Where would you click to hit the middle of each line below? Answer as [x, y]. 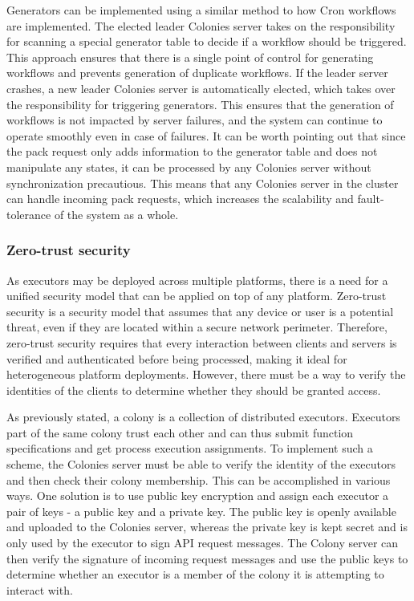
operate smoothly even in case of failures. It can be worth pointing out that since [206, 135]
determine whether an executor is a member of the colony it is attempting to [195, 574]
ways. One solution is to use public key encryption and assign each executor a [198, 495]
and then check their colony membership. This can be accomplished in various [199, 479]
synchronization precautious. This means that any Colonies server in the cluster [203, 183]
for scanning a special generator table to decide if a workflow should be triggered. [207, 41]
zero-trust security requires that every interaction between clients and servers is [202, 342]
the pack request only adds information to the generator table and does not [192, 151]
